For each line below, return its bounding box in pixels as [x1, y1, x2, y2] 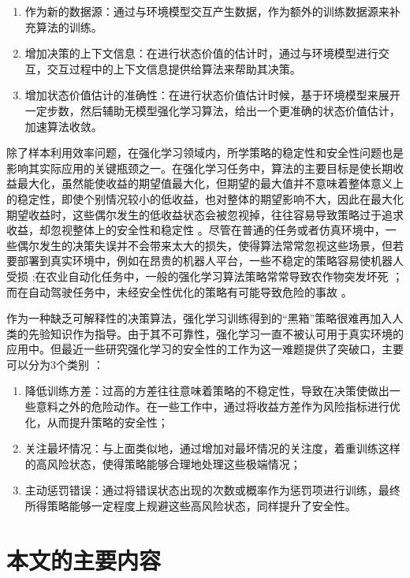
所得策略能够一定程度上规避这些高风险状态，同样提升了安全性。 [24, 498, 356, 514]
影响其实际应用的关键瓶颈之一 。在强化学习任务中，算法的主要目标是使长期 [6, 159, 393, 176]
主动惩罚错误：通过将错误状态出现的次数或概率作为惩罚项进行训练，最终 [24, 482, 401, 498]
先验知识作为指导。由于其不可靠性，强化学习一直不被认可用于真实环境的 [28, 325, 404, 341]
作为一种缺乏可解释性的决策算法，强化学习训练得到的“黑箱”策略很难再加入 [6, 310, 393, 326]
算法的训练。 [35, 18, 102, 35]
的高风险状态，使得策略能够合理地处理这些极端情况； [24, 455, 301, 472]
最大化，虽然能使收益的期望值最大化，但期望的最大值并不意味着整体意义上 [17, 175, 404, 192]
